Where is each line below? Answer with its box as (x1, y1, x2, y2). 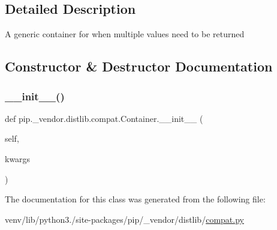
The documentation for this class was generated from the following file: (5, 193, 266, 205)
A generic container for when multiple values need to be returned (5, 28, 245, 40)
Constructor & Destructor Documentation (5, 57, 273, 76)
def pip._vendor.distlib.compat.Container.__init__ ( (5, 112, 203, 124)
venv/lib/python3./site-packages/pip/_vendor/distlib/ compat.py (5, 213, 244, 225)
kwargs (5, 152, 31, 165)
